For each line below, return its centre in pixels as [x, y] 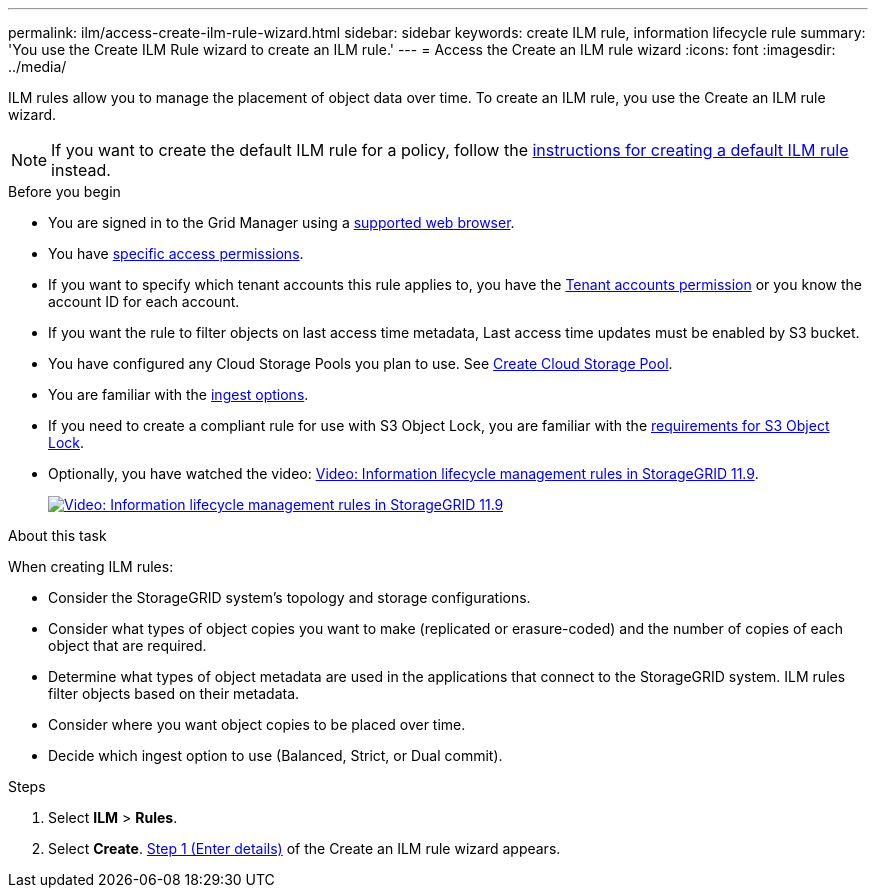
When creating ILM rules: [91, 566]
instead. [81, 170]
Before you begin [64, 191]
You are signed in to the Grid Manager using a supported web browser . [281, 222]
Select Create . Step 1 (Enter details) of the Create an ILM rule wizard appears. [304, 848]
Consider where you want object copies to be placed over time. [257, 724]
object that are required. [127, 645]
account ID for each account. [144, 301]
